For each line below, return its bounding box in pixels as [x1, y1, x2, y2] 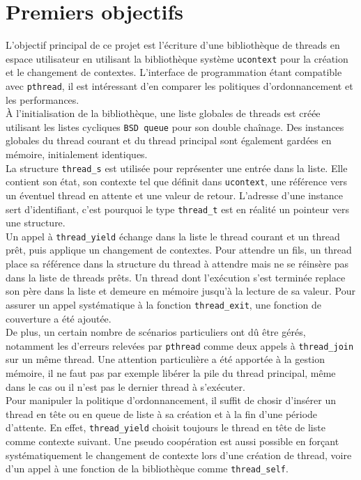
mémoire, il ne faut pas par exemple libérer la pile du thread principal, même [6, 365, 336, 380]
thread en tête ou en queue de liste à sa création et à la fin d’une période [6, 406, 318, 421]
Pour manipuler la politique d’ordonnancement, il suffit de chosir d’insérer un [6, 393, 336, 408]
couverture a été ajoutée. [6, 311, 112, 325]
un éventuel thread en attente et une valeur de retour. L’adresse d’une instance [6, 187, 343, 202]
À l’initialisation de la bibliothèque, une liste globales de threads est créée [6, 106, 321, 121]
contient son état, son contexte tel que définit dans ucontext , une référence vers [6, 174, 348, 189]
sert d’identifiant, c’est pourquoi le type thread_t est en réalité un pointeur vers [6, 201, 349, 216]
